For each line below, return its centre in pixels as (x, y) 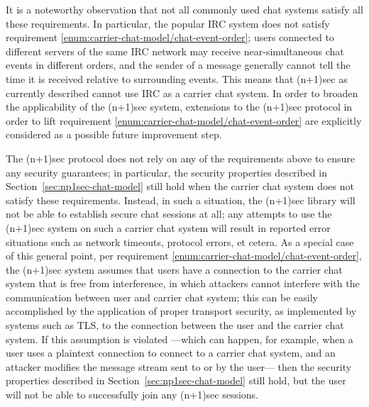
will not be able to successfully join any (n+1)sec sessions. (132, 395)
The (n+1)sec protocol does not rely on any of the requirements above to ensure (181, 158)
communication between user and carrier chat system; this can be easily (162, 297)
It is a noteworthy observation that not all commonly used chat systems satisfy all (184, 9)
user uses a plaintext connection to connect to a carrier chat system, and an (171, 353)
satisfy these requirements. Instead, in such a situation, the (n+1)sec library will (181, 200)
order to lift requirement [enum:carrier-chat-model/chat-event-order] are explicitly (184, 120)
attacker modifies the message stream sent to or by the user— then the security (179, 366)
